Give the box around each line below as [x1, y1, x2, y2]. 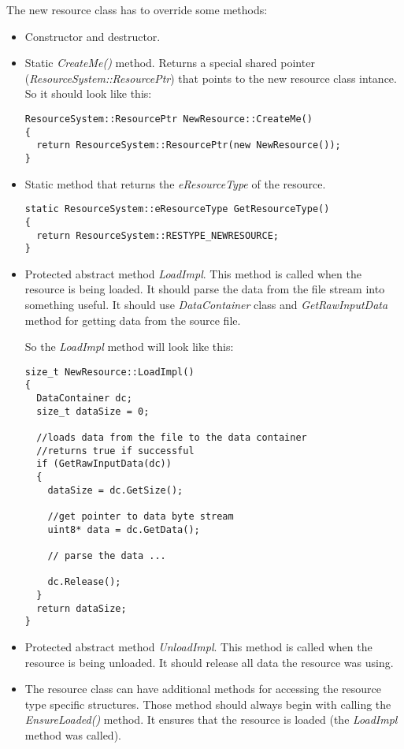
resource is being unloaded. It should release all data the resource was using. [24, 654, 394, 670]
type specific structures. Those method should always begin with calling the [24, 695, 391, 712]
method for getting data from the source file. [24, 311, 241, 328]
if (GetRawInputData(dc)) [36, 458, 172, 470]
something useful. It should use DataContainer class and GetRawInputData [24, 296, 388, 312]
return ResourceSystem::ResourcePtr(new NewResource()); [36, 140, 341, 151]
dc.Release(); [47, 576, 121, 588]
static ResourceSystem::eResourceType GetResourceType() [24, 203, 330, 215]
